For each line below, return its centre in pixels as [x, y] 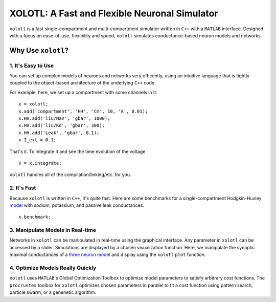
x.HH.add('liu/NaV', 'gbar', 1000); [64, 118]
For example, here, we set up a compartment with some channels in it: [84, 92]
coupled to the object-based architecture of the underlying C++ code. [83, 83]
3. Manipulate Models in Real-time [53, 230]
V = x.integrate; [40, 163]
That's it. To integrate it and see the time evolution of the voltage [77, 152]
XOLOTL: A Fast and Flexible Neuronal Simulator [114, 13]
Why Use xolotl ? [39, 50]
